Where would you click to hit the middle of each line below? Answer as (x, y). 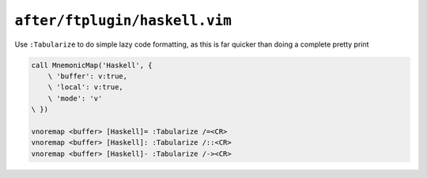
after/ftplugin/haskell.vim (123, 21)
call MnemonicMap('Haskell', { (92, 65)
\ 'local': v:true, (86, 87)
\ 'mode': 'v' (75, 98)
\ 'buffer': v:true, (88, 76)
